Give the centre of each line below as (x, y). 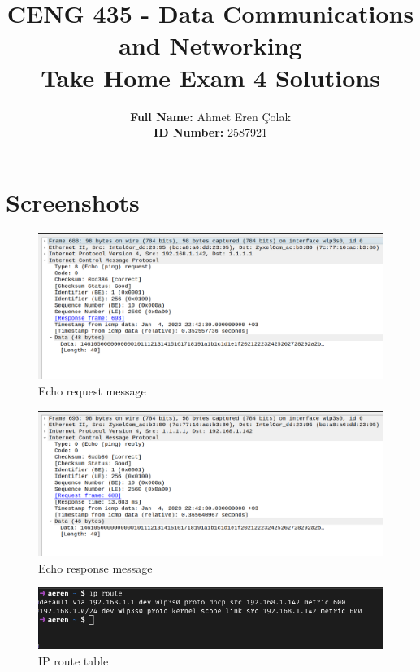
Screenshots (73, 201)
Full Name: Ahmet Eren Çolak (210, 116)
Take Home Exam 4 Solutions (210, 77)
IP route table (74, 660)
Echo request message (92, 390)
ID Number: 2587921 (210, 132)
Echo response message (95, 567)
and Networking (210, 45)
